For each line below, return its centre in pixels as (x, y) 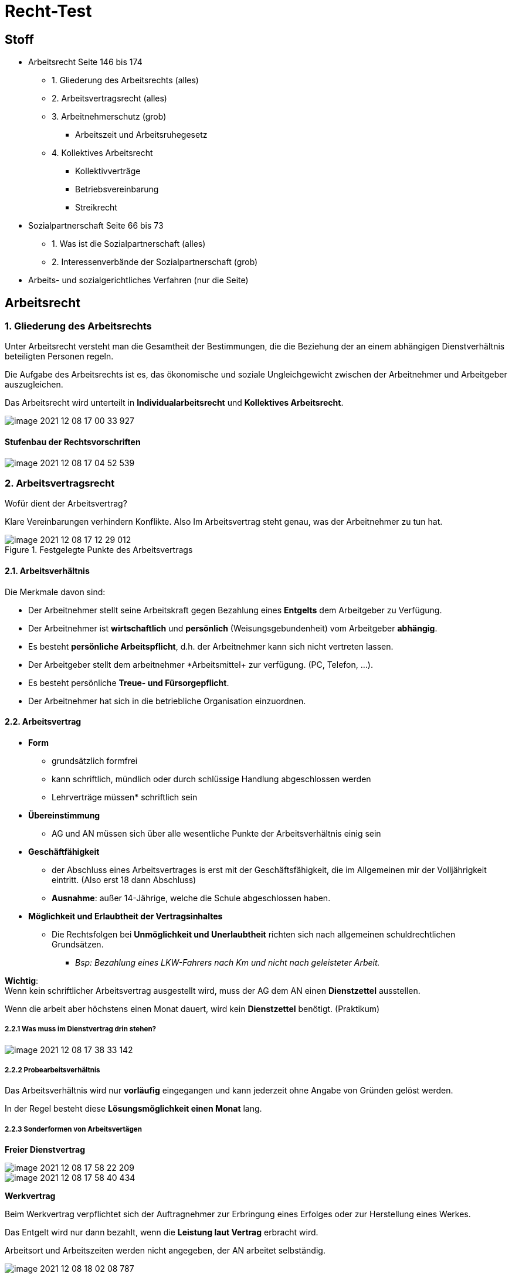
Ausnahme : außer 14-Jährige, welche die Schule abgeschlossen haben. (191, 898)
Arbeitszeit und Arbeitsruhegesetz (141, 135)
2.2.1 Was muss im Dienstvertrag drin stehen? (81, 1029)
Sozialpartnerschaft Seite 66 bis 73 (96, 226)
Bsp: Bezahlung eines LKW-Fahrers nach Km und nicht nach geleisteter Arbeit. (228, 962)
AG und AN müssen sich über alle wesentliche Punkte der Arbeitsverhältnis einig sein (216, 833)
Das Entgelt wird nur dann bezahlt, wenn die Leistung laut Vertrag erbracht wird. (162, 1232)
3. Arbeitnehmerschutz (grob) (109, 117)
